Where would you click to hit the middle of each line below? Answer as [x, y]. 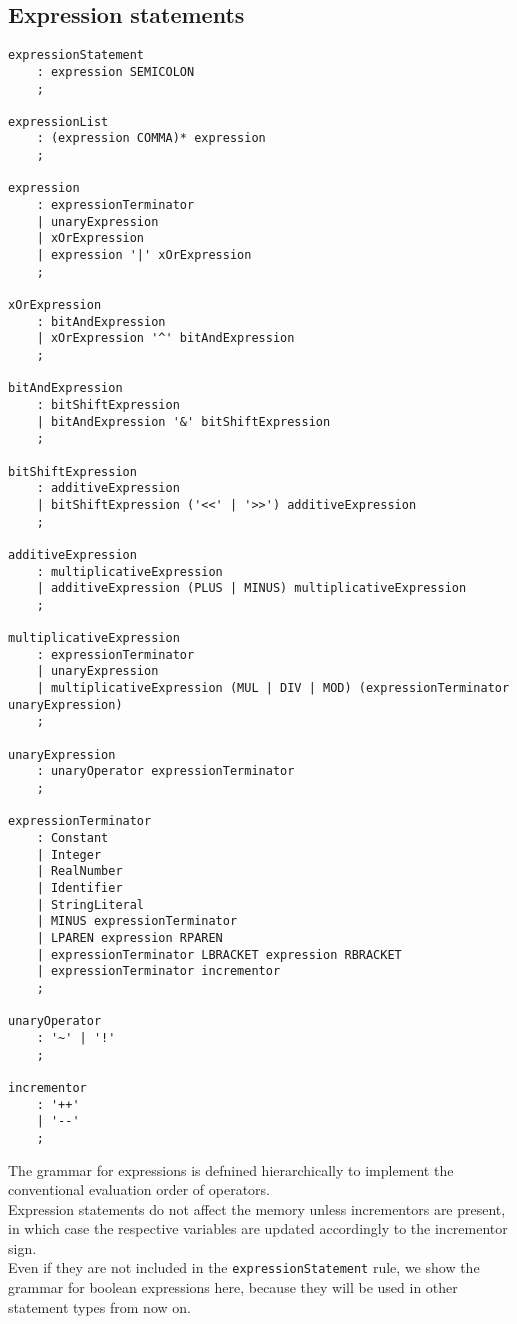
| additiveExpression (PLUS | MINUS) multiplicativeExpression [251, 588]
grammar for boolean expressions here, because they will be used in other [233, 1287]
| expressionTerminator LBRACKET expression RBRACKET [219, 954]
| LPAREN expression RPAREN [129, 937]
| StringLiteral [90, 904]
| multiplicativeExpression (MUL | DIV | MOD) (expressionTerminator [273, 688]
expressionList [58, 121]
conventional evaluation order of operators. [139, 1189]
